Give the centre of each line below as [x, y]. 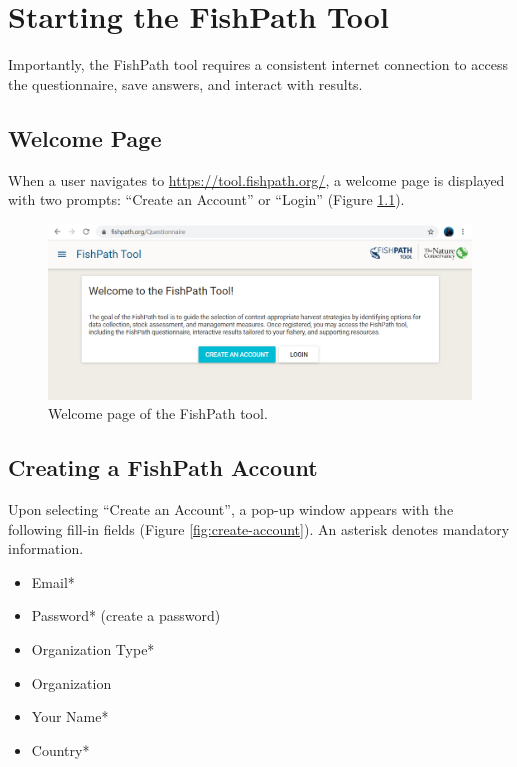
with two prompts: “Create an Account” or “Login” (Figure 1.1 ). [206, 199]
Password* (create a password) [126, 615]
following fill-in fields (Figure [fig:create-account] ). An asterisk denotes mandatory [259, 528]
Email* [53, 581]
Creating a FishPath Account [163, 467]
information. [46, 548]
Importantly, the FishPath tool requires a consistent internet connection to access [258, 64]
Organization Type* [93, 649]
